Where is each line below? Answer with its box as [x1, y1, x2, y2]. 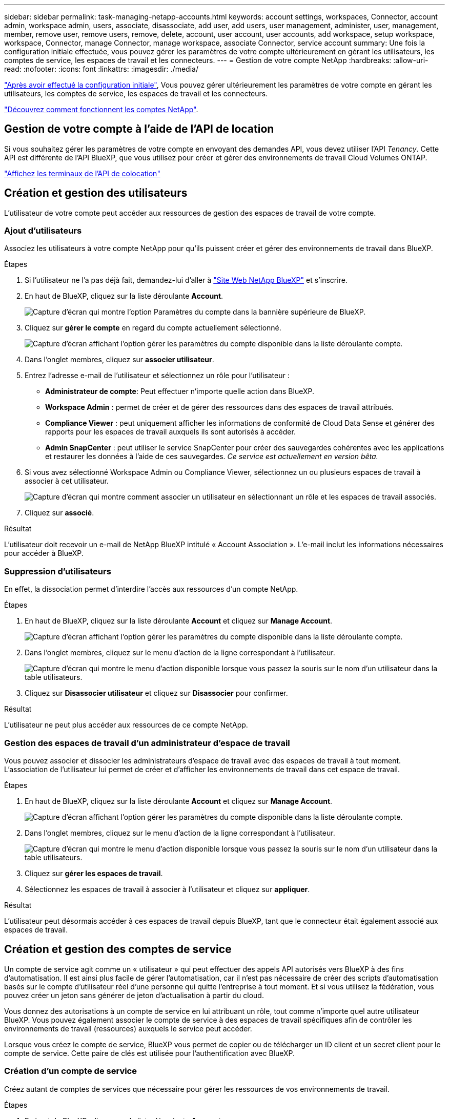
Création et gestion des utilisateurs [4, 186, 188, 200]
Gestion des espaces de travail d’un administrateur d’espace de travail [4, 737, 290, 748]
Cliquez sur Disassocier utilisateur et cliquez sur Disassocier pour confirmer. [25, 689, 288, 698]
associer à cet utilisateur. [25, 476, 109, 486]
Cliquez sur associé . [25, 508, 94, 517]
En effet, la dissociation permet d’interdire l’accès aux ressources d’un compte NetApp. [4, 585, 298, 594]
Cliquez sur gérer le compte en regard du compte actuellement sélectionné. [25, 323, 281, 333]
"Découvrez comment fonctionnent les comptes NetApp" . [4, 105, 198, 114]
